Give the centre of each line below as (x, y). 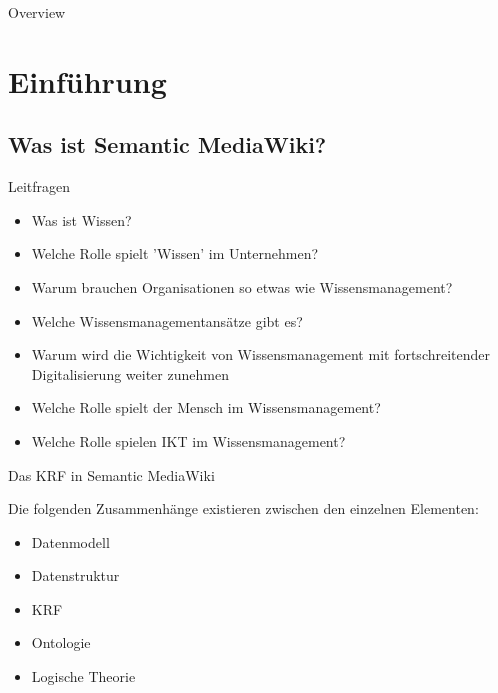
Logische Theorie (83, 676)
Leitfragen (39, 186)
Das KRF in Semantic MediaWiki (111, 474)
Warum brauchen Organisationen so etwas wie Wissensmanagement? (242, 286)
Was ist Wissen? (81, 219)
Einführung (87, 80)
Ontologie (61, 642)
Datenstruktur (75, 575)
